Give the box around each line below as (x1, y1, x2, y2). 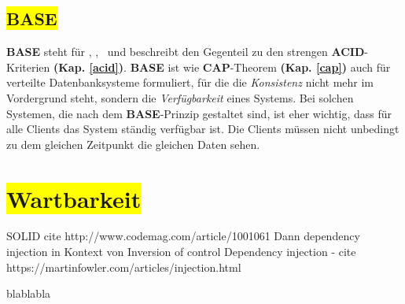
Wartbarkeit (6, 182, 142, 214)
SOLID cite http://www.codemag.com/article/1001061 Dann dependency (6, 228, 360, 244)
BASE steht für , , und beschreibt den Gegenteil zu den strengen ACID (6, 43, 365, 60)
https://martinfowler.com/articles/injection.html (6, 258, 241, 275)
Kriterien (6, 58, 50, 75)
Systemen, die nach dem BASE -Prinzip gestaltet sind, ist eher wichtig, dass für (6, 105, 392, 121)
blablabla (6, 285, 51, 302)
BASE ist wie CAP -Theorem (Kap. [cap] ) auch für (130, 58, 391, 75)
